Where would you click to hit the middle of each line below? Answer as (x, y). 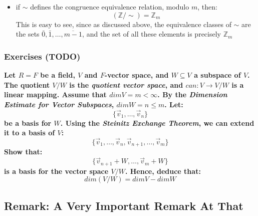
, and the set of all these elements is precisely (152, 34)
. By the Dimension (192, 94)
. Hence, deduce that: (163, 171)
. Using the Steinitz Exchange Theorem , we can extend (157, 123)
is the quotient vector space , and (126, 84)
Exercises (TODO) (42, 56)
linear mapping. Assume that (55, 94)
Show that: (23, 152)
